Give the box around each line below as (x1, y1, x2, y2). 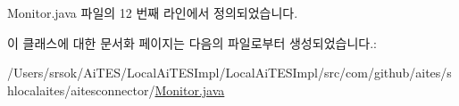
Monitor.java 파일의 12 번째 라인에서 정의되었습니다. (7, 4, 298, 21)
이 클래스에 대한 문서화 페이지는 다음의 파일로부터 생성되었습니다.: (7, 33, 377, 52)
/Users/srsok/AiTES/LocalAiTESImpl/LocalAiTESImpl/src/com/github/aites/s (7, 63, 452, 82)
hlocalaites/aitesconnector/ (7, 80, 155, 99)
